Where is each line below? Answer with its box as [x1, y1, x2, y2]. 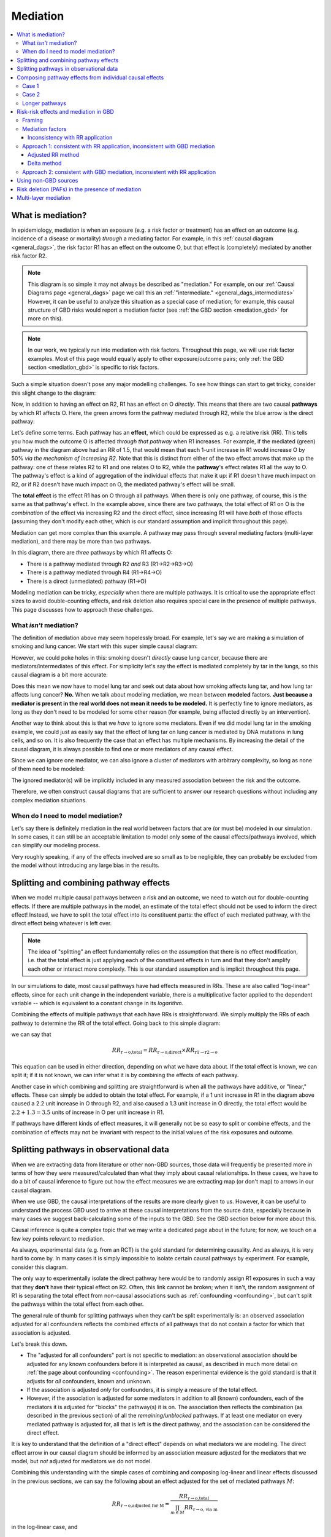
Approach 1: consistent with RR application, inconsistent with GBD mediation [22, 142, 215, 150]
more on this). [28, 315, 64, 322]
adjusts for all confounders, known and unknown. [26, 1377, 152, 1385]
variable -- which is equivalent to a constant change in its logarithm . [11, 1000, 184, 1007]
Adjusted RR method [28, 151, 80, 159]
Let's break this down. [11, 1340, 67, 1348]
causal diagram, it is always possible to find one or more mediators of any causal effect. [11, 745, 234, 753]
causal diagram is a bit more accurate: [11, 671, 108, 679]
